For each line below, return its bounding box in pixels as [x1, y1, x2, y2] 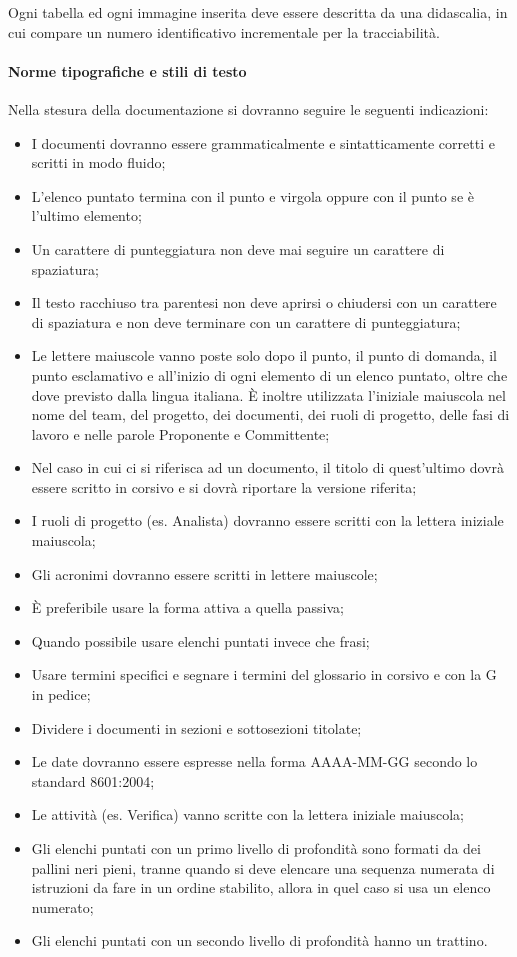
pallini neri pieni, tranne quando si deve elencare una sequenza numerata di [31, 857, 495, 878]
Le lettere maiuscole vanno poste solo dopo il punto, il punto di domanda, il [31, 345, 498, 366]
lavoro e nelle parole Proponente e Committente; [31, 423, 330, 444]
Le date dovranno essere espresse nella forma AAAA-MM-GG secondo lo [31, 751, 478, 772]
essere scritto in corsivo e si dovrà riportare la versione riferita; [31, 476, 417, 497]
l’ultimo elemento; [31, 205, 142, 226]
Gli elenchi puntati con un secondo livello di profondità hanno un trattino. [31, 930, 488, 951]
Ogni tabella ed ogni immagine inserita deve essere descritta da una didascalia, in [8, 2, 508, 22]
